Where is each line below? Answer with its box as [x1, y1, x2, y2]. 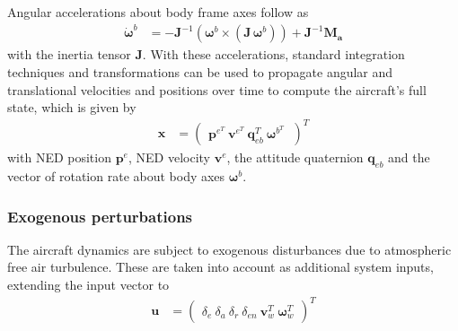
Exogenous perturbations [7, 205, 193, 227]
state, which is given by [7, 98, 137, 117]
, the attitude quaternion [226, 148, 364, 167]
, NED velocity [128, 148, 210, 167]
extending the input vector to [7, 275, 170, 294]
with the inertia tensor [7, 45, 131, 64]
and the [388, 148, 430, 167]
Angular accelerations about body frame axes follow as [7, 3, 309, 21]
